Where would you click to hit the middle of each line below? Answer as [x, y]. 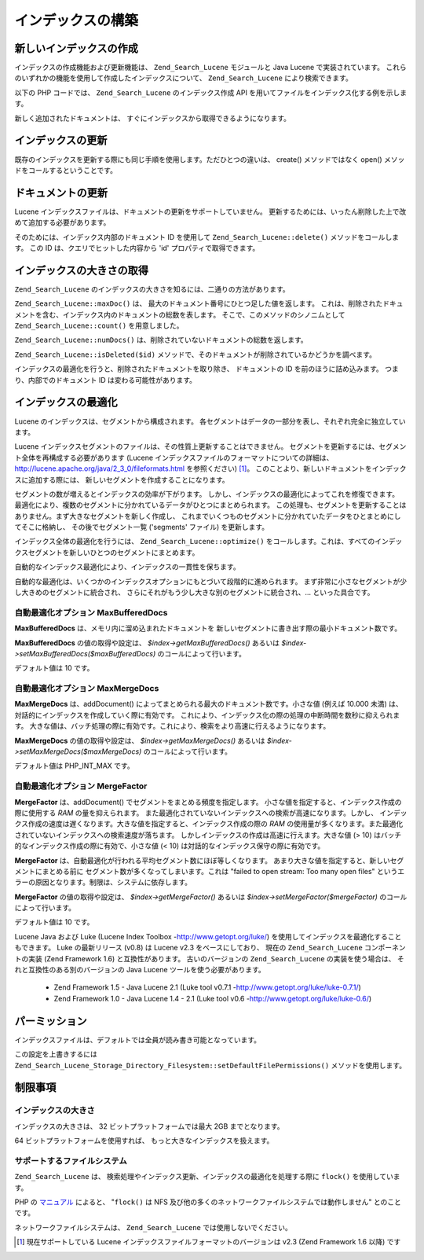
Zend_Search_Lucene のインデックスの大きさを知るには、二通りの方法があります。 [152, 289]
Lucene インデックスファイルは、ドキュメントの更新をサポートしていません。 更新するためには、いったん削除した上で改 [210, 211]
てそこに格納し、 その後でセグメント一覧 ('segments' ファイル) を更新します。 [142, 527]
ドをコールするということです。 [66, 170]
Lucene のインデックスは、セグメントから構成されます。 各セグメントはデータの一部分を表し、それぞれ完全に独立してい [210, 421]
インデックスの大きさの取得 [82, 270]
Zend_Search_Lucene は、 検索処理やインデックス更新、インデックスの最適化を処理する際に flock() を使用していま [207, 1177]
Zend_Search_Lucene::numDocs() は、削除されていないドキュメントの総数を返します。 [161, 340]
